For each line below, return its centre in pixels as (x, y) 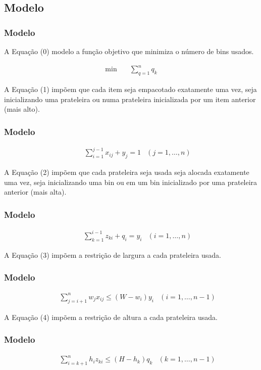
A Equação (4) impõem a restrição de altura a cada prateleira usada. (111, 317)
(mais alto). (22, 109)
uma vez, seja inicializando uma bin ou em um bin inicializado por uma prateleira (131, 182)
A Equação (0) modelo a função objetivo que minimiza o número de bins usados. (129, 51)
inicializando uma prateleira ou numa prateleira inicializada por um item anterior (130, 99)
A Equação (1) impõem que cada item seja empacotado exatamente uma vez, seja (130, 89)
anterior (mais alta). (35, 192)
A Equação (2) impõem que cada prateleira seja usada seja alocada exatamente (127, 172)
